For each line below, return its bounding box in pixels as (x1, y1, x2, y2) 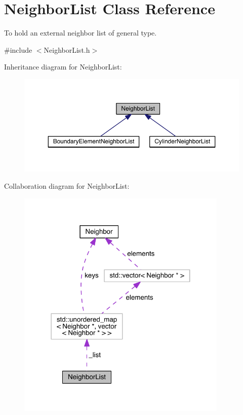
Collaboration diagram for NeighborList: (4, 180, 130, 191)
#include (4, 44, 32, 55)
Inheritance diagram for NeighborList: (4, 61, 122, 72)
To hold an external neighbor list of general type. (4, 27, 157, 38)
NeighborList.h (44, 44, 90, 55)
